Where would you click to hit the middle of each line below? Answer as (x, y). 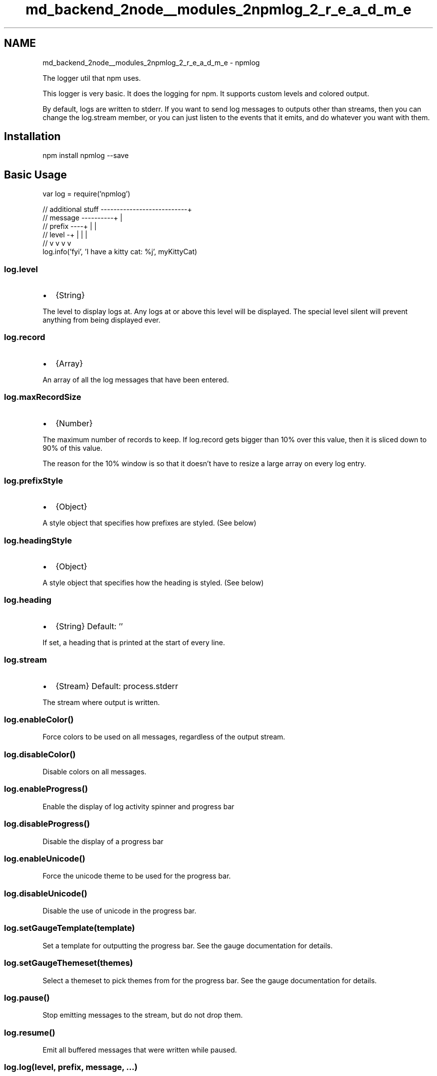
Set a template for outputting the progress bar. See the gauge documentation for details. (188, 945)
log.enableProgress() (46, 789)
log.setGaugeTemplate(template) (70, 928)
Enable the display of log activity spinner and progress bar (138, 806)
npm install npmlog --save (86, 156)
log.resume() (30, 1032)
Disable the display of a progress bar (103, 841)
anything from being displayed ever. (102, 320)
